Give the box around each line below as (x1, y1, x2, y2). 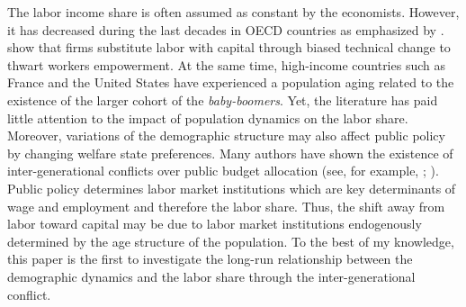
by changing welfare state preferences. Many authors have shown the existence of (7, 143, 453, 162)
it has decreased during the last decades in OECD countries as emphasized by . (7, 20, 444, 39)
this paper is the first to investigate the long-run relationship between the (7, 249, 413, 268)
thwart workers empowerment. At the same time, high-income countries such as (7, 55, 445, 74)
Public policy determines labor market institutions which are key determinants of (7, 178, 456, 197)
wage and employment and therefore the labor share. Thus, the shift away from (7, 196, 445, 215)
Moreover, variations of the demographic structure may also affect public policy (7, 126, 445, 145)
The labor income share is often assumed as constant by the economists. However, (7, 3, 460, 21)
